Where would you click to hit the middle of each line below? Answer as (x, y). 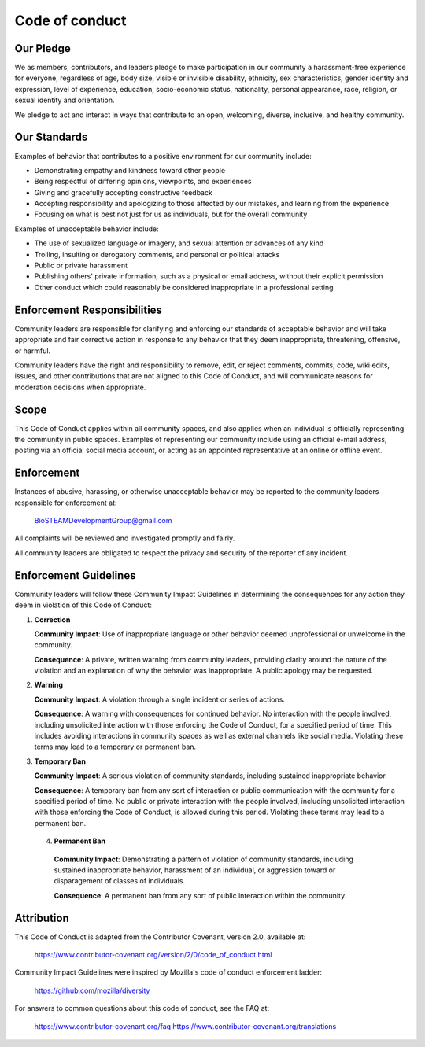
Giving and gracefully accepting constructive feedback (123, 192)
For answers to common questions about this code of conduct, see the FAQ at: (142, 1008)
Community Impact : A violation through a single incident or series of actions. (159, 699)
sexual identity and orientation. (65, 100)
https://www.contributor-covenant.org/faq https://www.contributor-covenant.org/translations (185, 1026)
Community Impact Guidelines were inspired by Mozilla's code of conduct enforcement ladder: (168, 972)
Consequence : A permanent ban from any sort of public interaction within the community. (200, 895)
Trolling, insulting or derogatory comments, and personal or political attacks (157, 254)
